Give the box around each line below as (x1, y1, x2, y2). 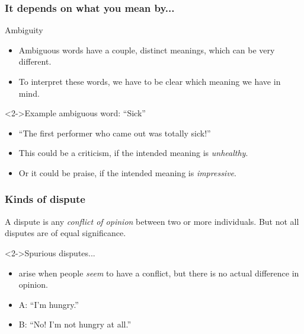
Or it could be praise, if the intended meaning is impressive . (18, 166, 236, 179)
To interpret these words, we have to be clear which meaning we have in (18, 75, 281, 87)
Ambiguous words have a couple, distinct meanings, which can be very (18, 43, 275, 56)
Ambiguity (5, 24, 43, 36)
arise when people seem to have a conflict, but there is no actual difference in (18, 266, 299, 279)
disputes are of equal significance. (5, 227, 126, 239)
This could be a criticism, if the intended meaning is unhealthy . (18, 147, 248, 159)
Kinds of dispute (5, 192, 85, 206)
